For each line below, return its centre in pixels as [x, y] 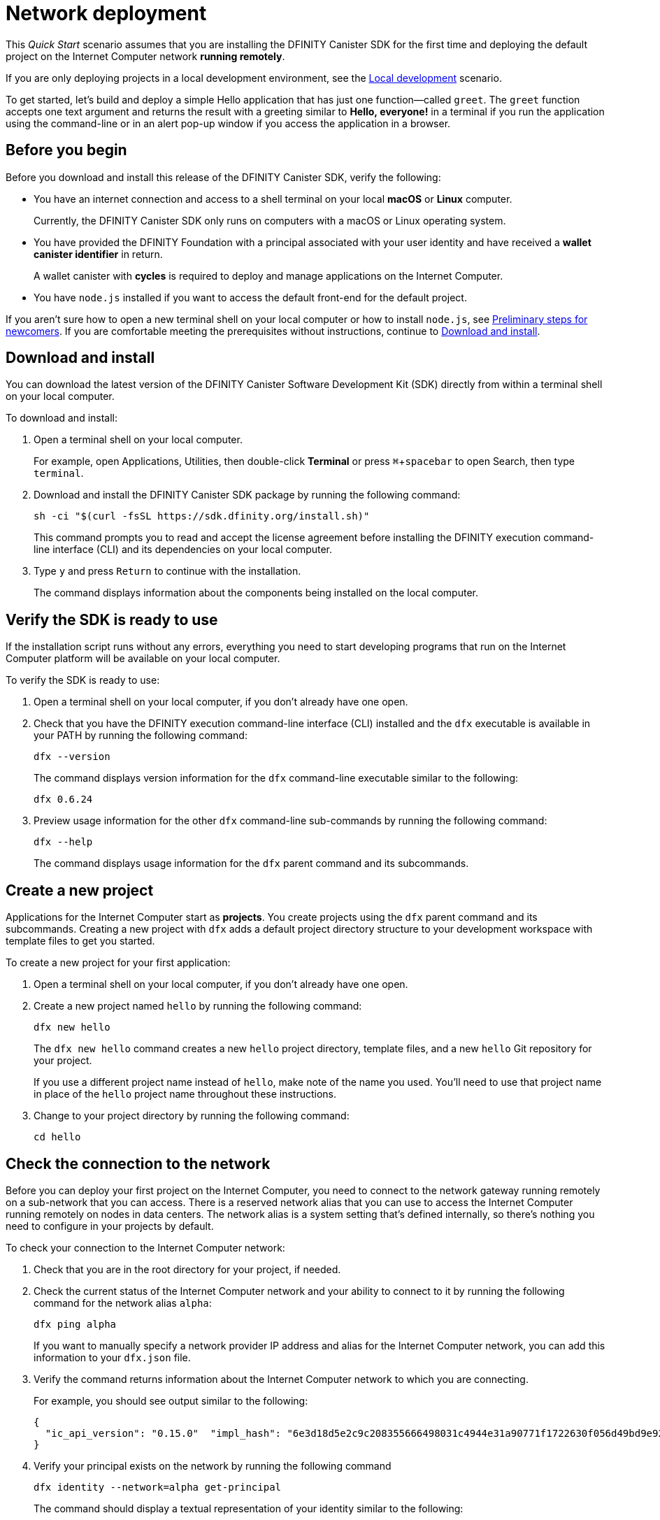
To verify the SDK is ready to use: [83, 680]
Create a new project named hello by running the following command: [198, 1006]
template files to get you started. [80, 941]
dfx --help [63, 842]
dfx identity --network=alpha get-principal [158, 1487]
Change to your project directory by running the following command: [192, 1116]
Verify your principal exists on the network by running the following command [213, 1465]
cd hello [57, 1137]
